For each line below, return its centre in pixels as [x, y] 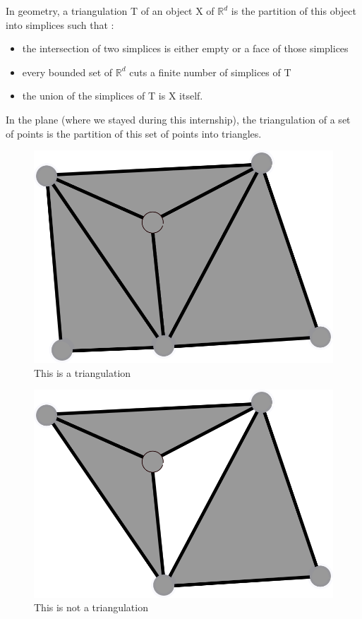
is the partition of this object [294, 11]
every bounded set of [67, 72]
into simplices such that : [60, 24]
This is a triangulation [83, 372]
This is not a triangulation [91, 607]
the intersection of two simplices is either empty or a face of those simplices [185, 48]
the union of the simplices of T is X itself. [113, 96]
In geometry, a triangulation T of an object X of [110, 11]
